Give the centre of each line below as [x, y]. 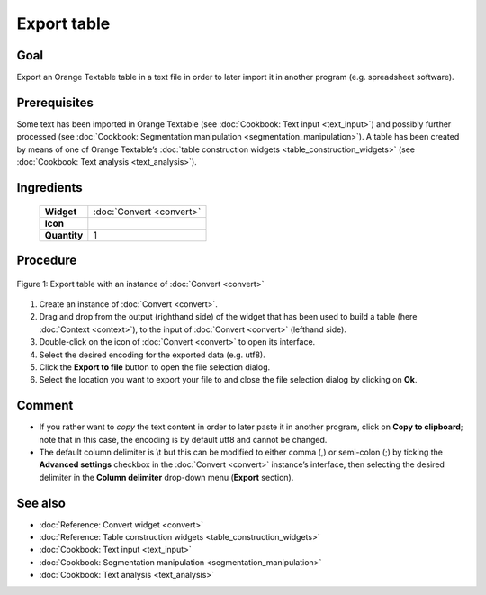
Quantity [64, 235]
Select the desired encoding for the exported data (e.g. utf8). [152, 355]
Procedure [47, 260]
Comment [45, 406]
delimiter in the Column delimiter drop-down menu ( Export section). [166, 477]
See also [41, 503]
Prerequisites [55, 102]
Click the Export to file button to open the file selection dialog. [155, 367]
